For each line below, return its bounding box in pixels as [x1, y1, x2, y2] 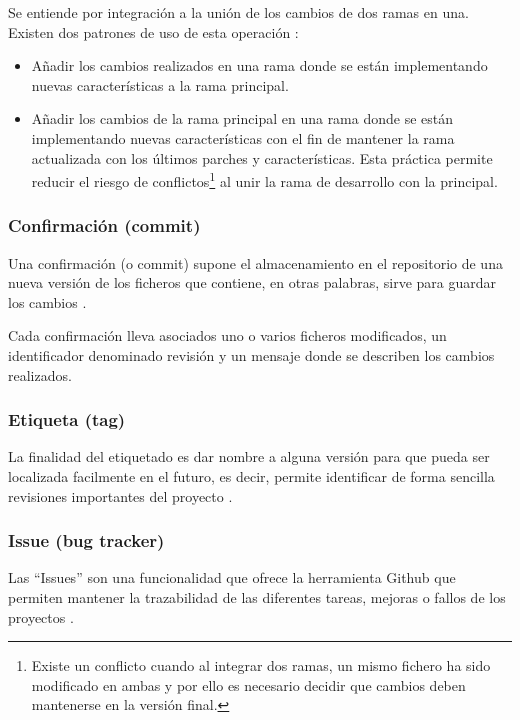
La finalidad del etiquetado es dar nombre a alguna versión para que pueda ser [8, 446, 490, 467]
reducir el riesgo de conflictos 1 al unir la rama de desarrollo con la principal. [31, 168, 498, 191]
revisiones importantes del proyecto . [8, 485, 233, 506]
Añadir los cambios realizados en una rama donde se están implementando [31, 55, 488, 76]
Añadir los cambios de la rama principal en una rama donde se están [31, 108, 454, 129]
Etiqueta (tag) [8, 407, 126, 432]
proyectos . [8, 606, 74, 627]
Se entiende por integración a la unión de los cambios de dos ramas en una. [8, 2, 469, 22]
